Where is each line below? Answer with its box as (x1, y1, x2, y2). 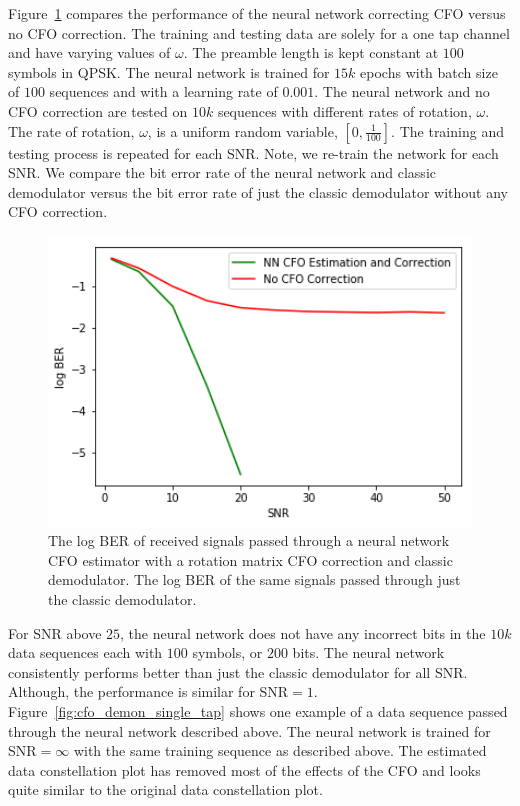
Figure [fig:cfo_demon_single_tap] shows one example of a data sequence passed (8, 700, 508, 721)
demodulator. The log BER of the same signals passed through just (48, 569, 461, 590)
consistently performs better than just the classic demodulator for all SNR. (8, 661, 468, 682)
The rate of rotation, (8, 120, 135, 141)
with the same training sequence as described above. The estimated (73, 740, 487, 761)
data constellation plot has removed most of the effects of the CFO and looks (8, 759, 481, 780)
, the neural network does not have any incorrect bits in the (120, 622, 486, 643)
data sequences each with (8, 642, 163, 663)
